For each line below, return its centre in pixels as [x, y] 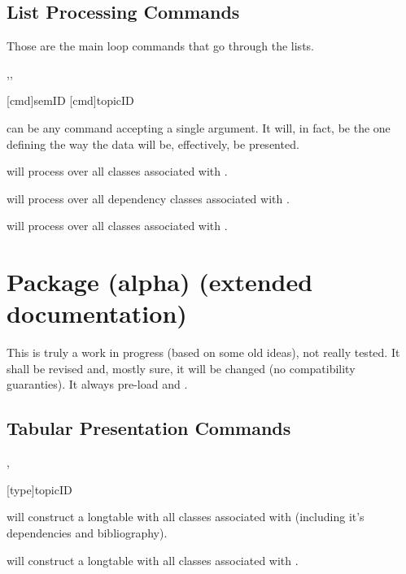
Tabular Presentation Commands [149, 428]
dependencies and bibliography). [87, 533]
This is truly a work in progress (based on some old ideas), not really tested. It [203, 352]
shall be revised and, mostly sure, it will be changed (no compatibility [181, 368]
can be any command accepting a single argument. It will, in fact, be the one [199, 127]
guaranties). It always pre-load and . [97, 384]
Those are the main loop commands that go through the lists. [160, 46]
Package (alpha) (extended [160, 282]
